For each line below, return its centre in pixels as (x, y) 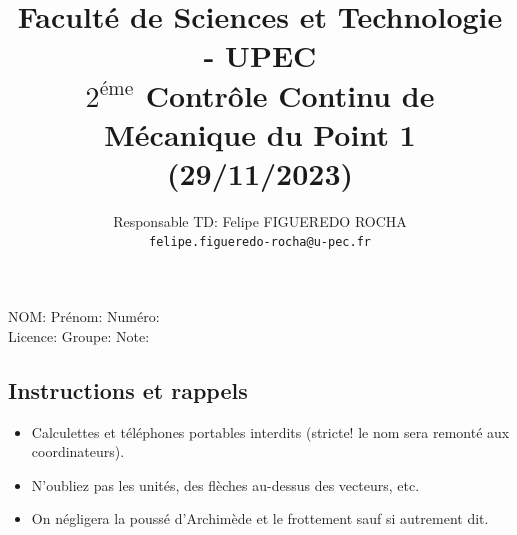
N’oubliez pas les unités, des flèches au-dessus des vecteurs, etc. (225, 484)
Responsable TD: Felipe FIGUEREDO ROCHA (260, 220)
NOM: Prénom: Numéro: (84, 316)
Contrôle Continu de (290, 94)
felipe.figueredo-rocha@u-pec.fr (260, 242)
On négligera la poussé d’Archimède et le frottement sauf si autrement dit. (260, 518)
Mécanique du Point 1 (260, 133)
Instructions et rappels (128, 389)
